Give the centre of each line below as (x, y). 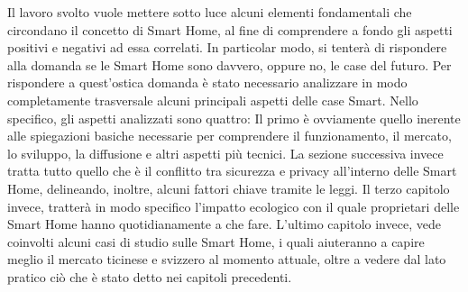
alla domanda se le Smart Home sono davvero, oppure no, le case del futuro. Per (229, 64)
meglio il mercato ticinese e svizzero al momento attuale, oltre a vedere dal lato (227, 259)
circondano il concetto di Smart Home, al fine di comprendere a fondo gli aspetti (230, 29)
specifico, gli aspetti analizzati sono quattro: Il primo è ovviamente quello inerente (234, 118)
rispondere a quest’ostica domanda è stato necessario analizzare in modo (207, 82)
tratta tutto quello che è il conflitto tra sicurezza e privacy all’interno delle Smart (232, 171)
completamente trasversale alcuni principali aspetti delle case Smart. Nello (213, 100)
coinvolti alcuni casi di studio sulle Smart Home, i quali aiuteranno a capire (216, 241)
